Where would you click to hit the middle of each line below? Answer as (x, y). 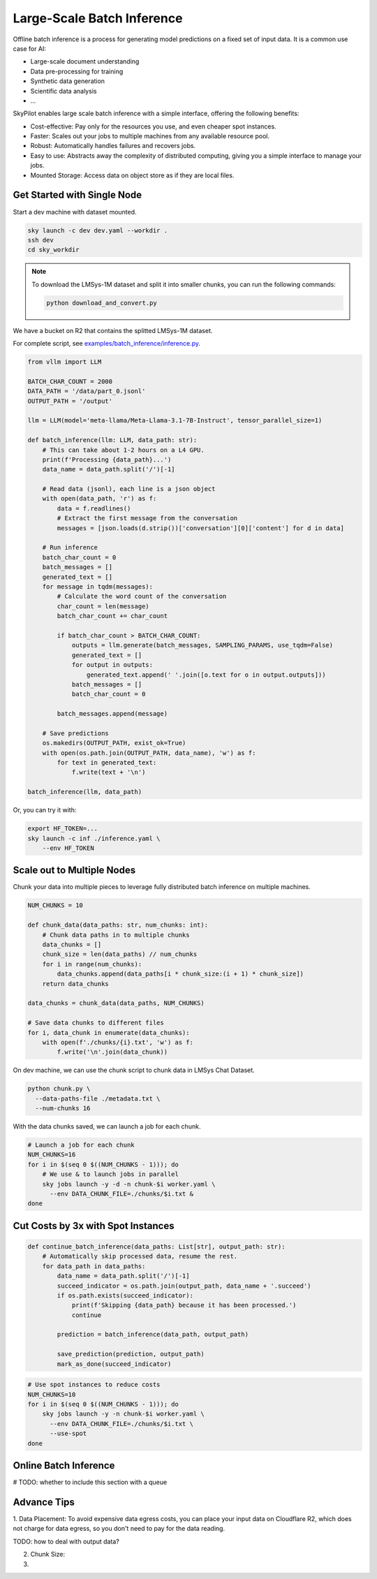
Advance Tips (44, 1502)
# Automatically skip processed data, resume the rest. (140, 1256)
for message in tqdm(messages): (98, 587)
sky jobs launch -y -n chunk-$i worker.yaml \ (124, 1414)
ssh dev (40, 240)
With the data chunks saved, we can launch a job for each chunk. (107, 1126)
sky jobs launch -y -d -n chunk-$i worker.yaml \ (129, 1184)
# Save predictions (76, 733)
